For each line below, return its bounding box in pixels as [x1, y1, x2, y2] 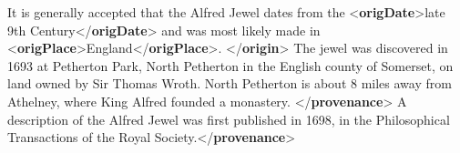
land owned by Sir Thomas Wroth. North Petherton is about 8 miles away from [7, 74, 452, 93]
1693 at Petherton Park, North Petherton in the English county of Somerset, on [7, 56, 454, 75]
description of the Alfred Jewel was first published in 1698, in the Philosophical [7, 109, 450, 128]
